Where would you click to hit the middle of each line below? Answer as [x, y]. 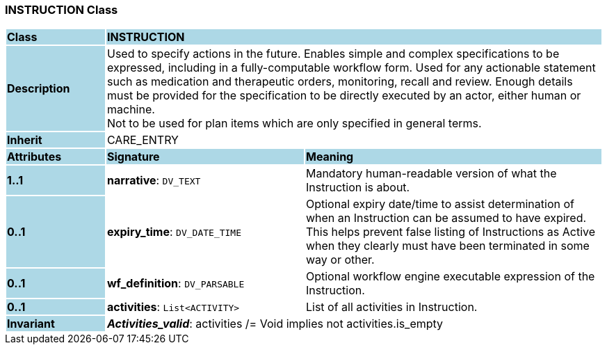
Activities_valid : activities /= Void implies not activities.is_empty [275, 324]
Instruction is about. [358, 188]
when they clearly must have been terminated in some [447, 246]
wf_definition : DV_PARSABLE [176, 284]
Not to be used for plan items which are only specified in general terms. [294, 124]
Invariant [31, 324]
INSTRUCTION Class [62, 10]
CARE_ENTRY [143, 140]
